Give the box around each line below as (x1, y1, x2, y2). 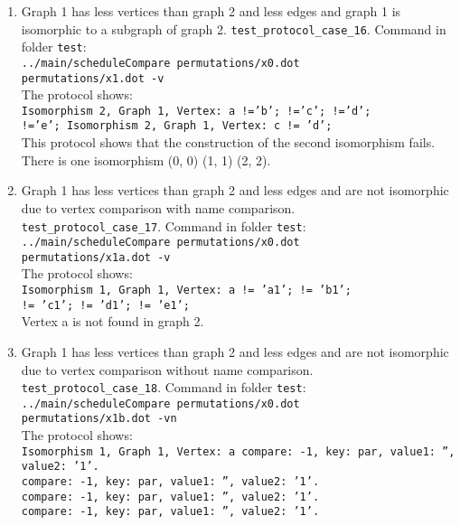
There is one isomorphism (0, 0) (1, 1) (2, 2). (21, 150, 271, 169)
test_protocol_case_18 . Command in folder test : (21, 378, 306, 397)
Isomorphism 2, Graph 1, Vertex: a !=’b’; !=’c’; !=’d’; (21, 104, 371, 117)
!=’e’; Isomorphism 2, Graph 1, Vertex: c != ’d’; (21, 119, 333, 133)
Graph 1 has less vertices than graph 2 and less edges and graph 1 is (21, 2, 401, 20)
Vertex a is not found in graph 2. (21, 312, 204, 331)
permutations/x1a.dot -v (21, 250, 171, 264)
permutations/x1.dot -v (21, 71, 164, 85)
